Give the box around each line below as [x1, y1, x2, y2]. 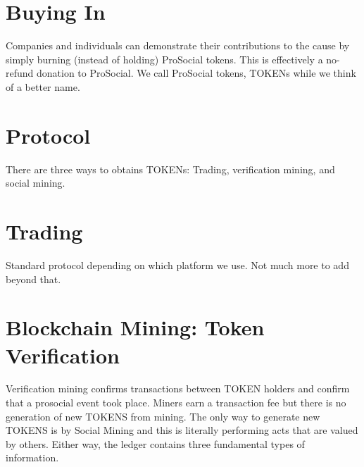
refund [6, 66, 34, 80]
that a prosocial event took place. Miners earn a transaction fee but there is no [6, 395, 346, 410]
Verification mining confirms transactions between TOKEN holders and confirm [6, 381, 350, 396]
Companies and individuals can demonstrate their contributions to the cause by [6, 38, 350, 53]
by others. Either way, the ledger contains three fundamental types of [6, 436, 305, 451]
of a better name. [6, 79, 80, 94]
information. [6, 450, 59, 465]
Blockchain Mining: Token [6, 313, 265, 342]
